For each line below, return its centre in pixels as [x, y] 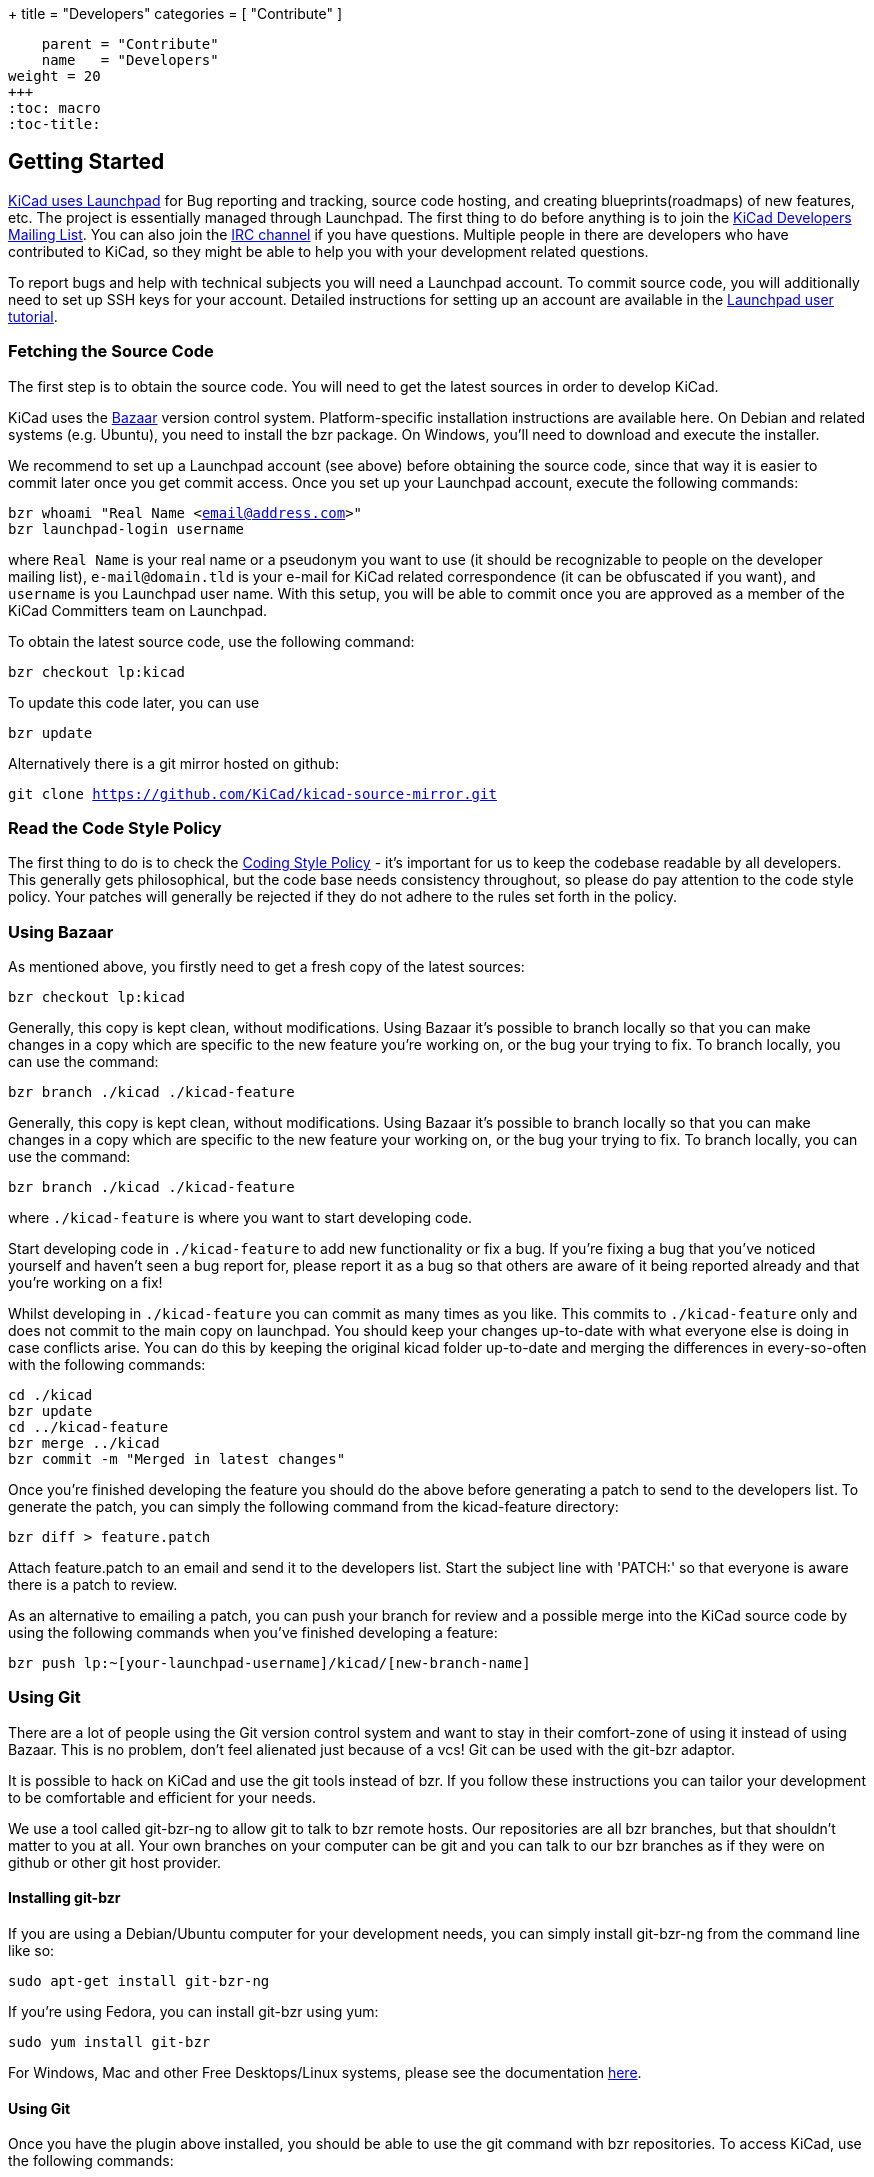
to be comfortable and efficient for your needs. [162, 1797]
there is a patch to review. [93, 1585]
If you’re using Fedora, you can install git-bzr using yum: [193, 2012]
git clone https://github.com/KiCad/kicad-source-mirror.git [252, 793]
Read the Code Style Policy [115, 827]
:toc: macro [54, 108]
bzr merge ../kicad [84, 1443]
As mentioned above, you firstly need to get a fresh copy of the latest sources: [266, 967]
